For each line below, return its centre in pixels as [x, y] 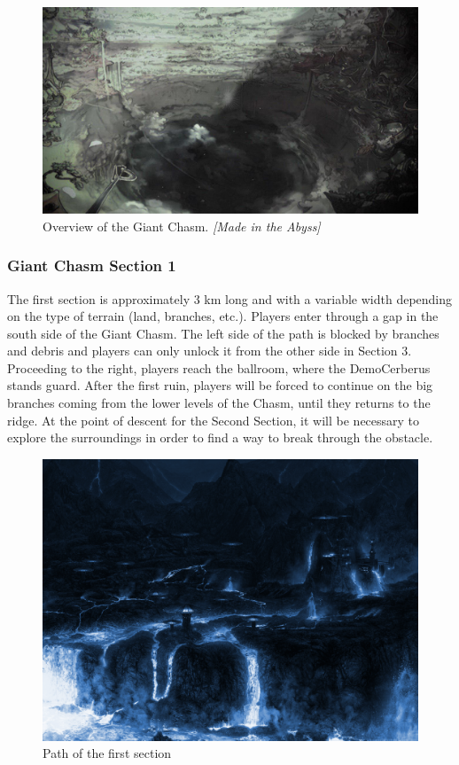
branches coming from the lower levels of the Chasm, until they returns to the [219, 403]
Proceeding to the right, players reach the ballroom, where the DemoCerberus [219, 367]
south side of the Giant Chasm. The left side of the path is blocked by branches [223, 333]
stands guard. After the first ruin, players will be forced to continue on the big [220, 385]
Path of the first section [107, 753]
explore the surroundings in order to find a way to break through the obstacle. [220, 437]
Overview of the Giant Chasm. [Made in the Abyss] [182, 226]
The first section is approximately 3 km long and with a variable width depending [230, 298]
